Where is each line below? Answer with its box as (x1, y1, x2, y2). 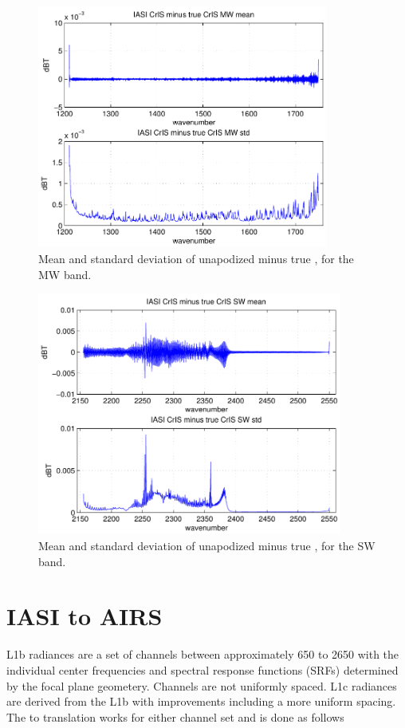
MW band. (38, 266, 92, 282)
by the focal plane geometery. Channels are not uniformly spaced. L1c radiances (6, 677, 397, 694)
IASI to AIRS (6, 600, 163, 632)
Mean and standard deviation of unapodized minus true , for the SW (38, 537, 376, 554)
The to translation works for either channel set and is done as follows (6, 708, 344, 725)
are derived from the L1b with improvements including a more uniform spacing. (6, 693, 396, 710)
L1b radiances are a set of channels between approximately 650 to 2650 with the (6, 646, 399, 663)
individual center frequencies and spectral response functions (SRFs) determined (6, 662, 399, 678)
